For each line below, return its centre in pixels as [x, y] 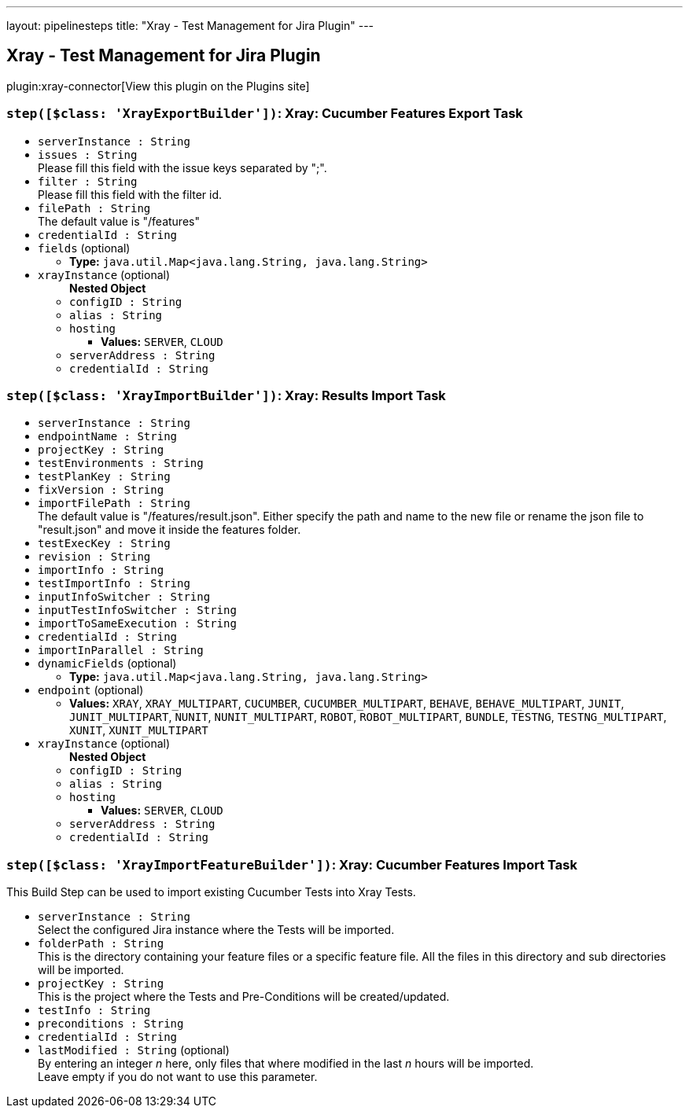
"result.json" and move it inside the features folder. [169, 530]
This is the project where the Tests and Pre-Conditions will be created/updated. [244, 997]
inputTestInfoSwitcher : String [137, 610]
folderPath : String [101, 944]
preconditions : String [111, 1024]
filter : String [88, 181]
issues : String [88, 154]
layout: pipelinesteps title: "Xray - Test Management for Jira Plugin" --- [190, 26]
